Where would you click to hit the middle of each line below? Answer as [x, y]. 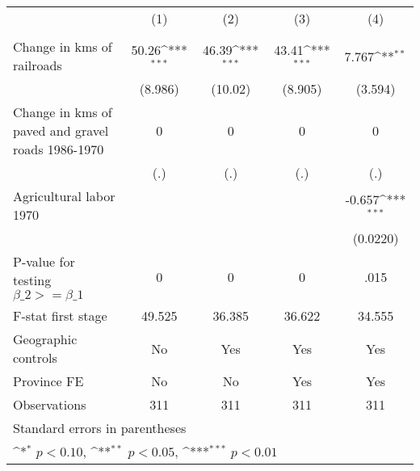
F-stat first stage [60, 315]
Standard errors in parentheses [100, 428]
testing [32, 280]
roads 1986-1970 [59, 149]
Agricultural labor [64, 196]
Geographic [45, 339]
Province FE [48, 381]
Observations [50, 404]
